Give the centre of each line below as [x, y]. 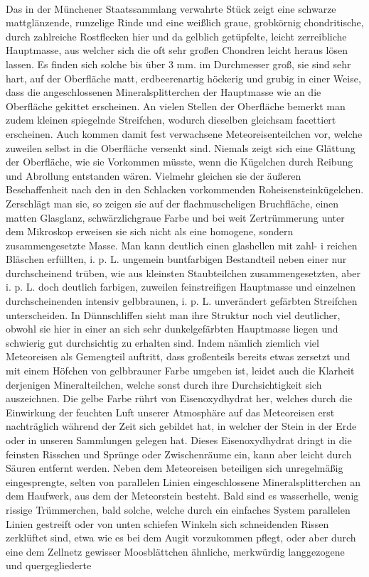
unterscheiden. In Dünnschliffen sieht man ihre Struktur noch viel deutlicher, [173, 314]
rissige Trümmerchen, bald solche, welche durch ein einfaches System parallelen [178, 509]
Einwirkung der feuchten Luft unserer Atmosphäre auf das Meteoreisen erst [170, 412]
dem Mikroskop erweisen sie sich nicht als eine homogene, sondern [150, 231]
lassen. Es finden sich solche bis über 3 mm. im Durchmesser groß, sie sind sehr [178, 64]
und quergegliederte [49, 565]
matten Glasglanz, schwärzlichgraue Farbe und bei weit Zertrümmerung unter [175, 217]
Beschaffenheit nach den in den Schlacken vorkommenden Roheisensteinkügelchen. [185, 189]
